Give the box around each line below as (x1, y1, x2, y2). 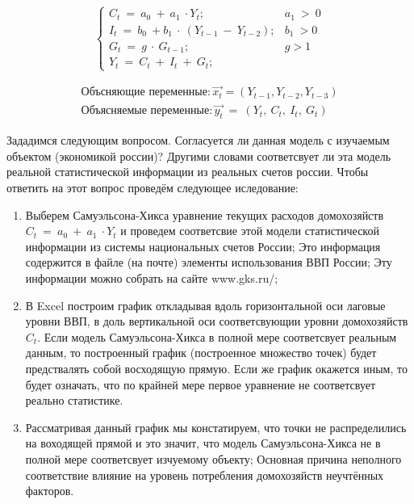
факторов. (25, 482, 74, 499)
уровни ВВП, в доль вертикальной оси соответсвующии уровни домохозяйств (25, 313, 408, 330)
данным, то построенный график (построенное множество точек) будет (25, 344, 377, 361)
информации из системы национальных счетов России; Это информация (25, 237, 381, 254)
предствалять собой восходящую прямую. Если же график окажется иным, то (25, 360, 408, 376)
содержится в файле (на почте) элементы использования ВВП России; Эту (25, 254, 392, 271)
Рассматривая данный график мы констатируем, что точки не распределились (25, 418, 407, 435)
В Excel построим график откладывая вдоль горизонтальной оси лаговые (25, 296, 386, 313)
